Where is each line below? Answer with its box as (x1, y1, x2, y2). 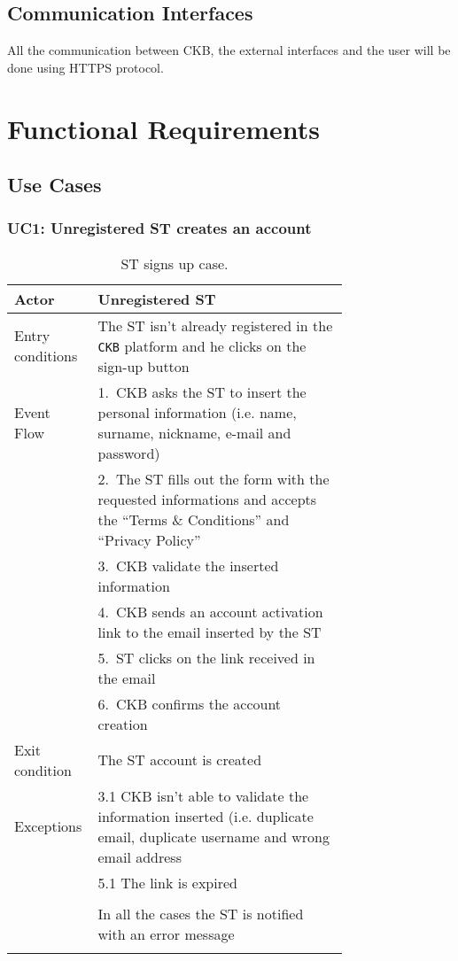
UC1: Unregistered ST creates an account (7, 217, 312, 239)
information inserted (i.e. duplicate (97, 805, 314, 826)
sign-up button (97, 355, 190, 376)
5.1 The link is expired (97, 872, 237, 893)
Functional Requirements (7, 110, 320, 146)
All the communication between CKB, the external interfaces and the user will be (7, 41, 451, 59)
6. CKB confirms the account (97, 693, 282, 714)
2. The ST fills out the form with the (97, 468, 330, 489)
